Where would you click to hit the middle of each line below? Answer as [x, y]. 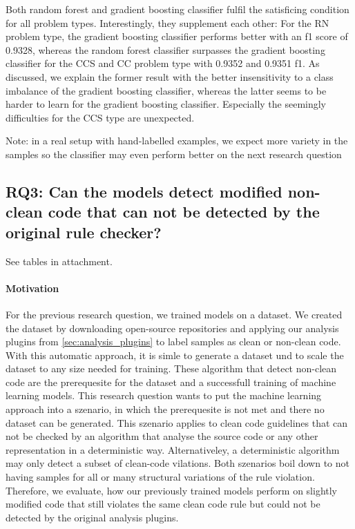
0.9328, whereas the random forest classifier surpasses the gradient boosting [165, 49]
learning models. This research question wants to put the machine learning [164, 395]
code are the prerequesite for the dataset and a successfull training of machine [171, 382]
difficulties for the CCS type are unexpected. [100, 117]
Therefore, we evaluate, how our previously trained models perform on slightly [172, 490]
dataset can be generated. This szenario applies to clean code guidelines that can [177, 422]
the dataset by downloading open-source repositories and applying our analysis [172, 328]
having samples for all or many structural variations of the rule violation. [160, 477]
